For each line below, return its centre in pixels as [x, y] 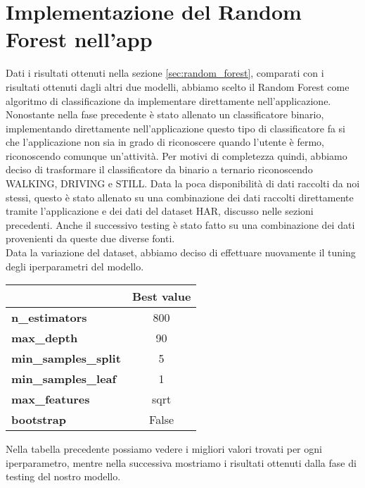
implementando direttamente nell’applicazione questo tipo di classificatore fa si [175, 128]
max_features [51, 399]
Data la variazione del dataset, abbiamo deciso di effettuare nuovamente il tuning [181, 252]
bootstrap [39, 420]
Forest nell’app [79, 39]
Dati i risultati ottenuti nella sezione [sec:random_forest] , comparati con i [165, 73]
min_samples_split [66, 358]
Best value [161, 296]
